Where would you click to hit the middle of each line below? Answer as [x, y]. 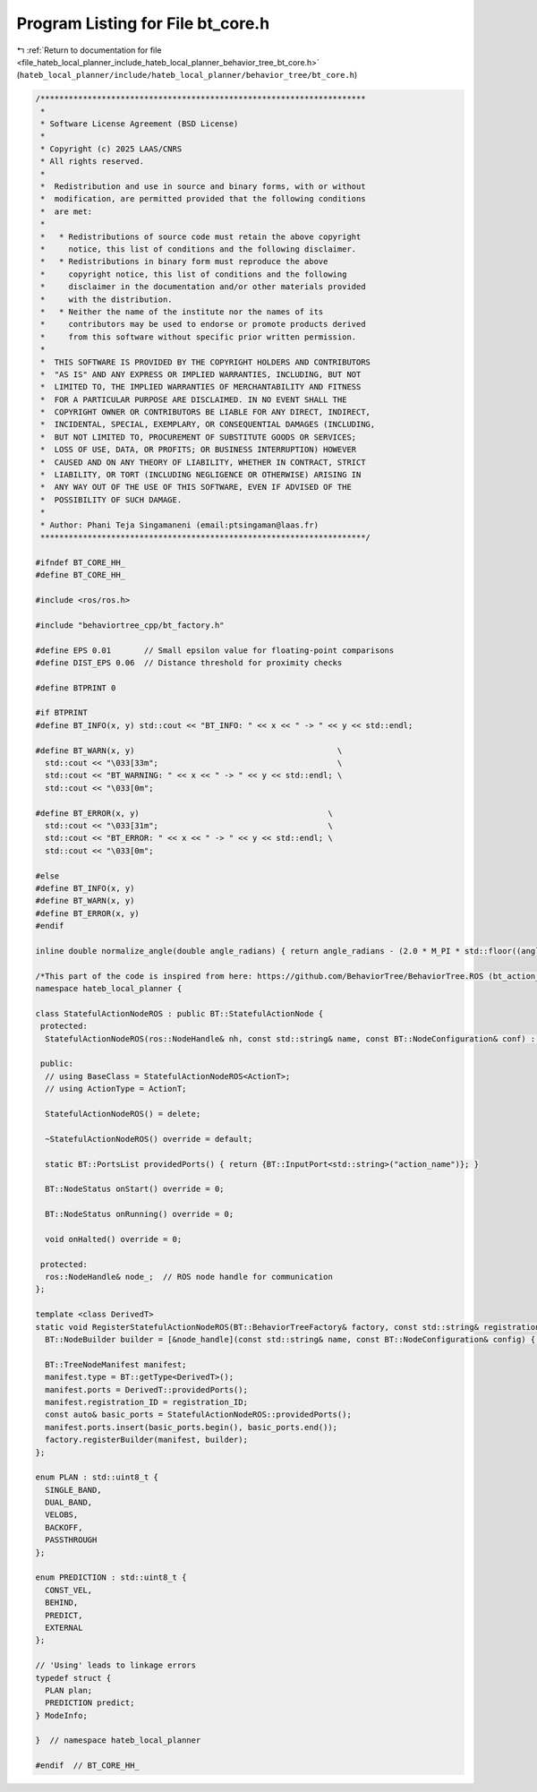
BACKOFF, [64, 1527]
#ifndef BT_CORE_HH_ [80, 562]
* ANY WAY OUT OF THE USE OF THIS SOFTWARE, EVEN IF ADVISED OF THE [196, 487]
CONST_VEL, [69, 1590]
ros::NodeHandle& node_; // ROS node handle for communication [189, 1277]
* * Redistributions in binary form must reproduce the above [184, 262]
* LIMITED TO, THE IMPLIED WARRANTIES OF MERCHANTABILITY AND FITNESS [201, 387]
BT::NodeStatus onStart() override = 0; [135, 1189]
